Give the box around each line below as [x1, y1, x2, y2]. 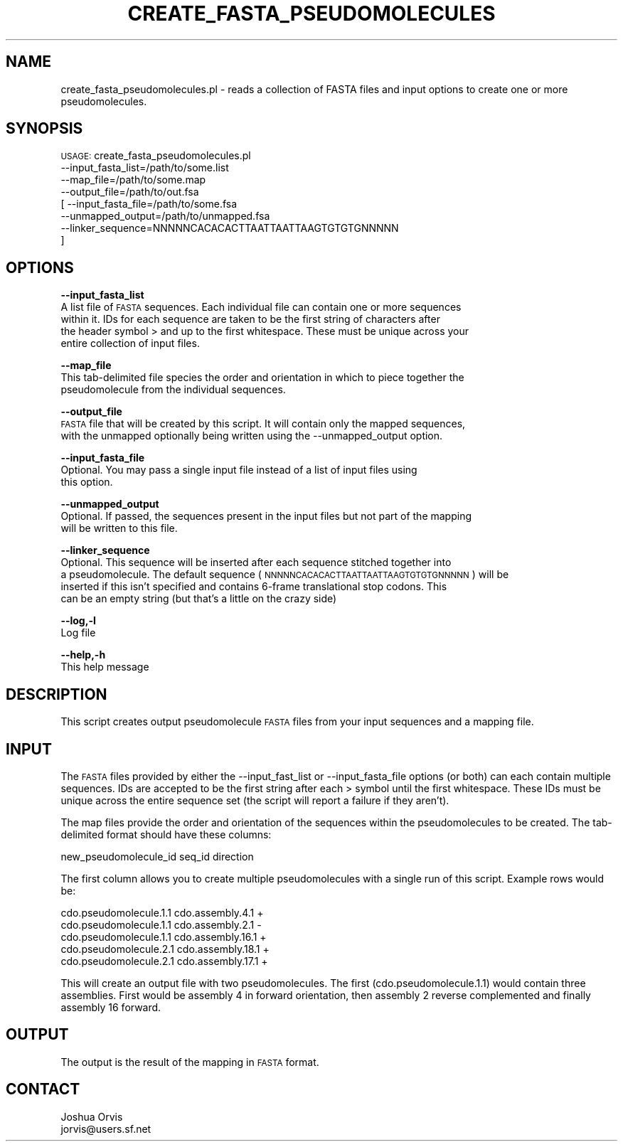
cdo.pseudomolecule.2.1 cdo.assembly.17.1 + [60, 954, 268, 967]
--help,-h [60, 649, 106, 661]
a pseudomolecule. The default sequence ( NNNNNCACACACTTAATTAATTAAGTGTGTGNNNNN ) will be [60, 568, 509, 581]
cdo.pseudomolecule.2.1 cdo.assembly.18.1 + [60, 942, 270, 955]
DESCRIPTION [6, 685, 107, 703]
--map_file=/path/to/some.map [60, 174, 206, 186]
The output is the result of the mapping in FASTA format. [60, 1055, 319, 1068]
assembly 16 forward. [60, 1001, 161, 1013]
